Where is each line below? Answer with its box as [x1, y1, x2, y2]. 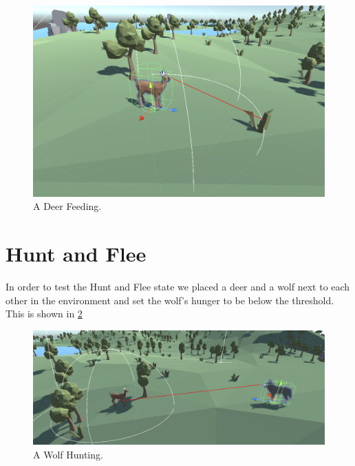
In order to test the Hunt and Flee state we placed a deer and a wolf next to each [6, 279, 350, 294]
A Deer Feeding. [33, 199, 102, 213]
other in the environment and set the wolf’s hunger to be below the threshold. [6, 293, 334, 307]
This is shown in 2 [6, 306, 83, 321]
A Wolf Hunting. [33, 447, 103, 461]
